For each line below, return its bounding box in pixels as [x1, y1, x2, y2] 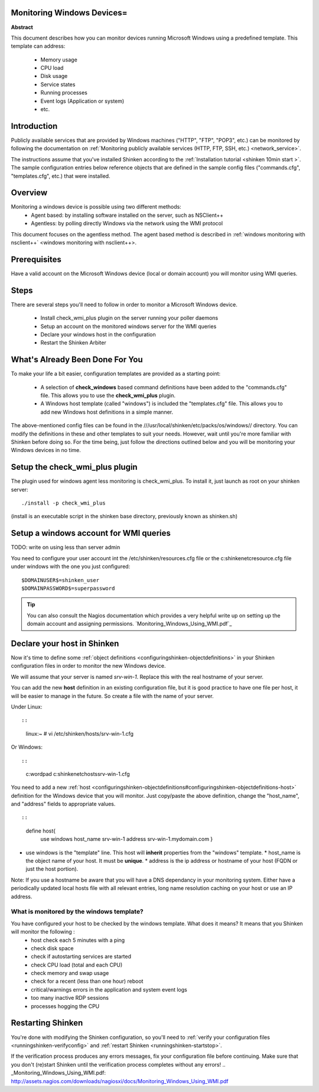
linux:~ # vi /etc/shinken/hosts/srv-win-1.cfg [25, 730, 134, 737]
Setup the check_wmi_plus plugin [11, 462, 138, 472]
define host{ [25, 827, 56, 834]
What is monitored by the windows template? [11, 908, 144, 916]
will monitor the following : [11, 928, 75, 935]
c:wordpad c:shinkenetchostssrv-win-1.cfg [25, 770, 130, 777]
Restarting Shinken [11, 1018, 83, 1028]
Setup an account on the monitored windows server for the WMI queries [40, 323, 217, 330]
